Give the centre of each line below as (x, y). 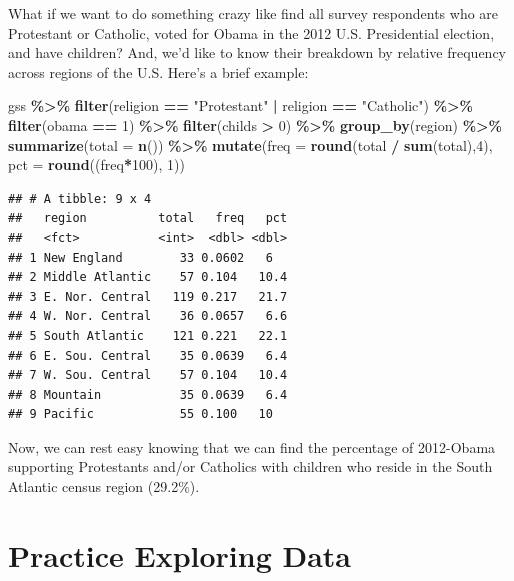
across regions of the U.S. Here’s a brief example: (158, 71)
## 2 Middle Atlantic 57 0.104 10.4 (148, 277)
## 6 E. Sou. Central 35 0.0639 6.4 (148, 355)
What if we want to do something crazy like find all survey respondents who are (253, 13)
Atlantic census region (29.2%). (104, 486)
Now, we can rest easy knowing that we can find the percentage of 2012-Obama (252, 446)
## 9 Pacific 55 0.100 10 (140, 414)
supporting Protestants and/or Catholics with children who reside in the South (250, 466)
